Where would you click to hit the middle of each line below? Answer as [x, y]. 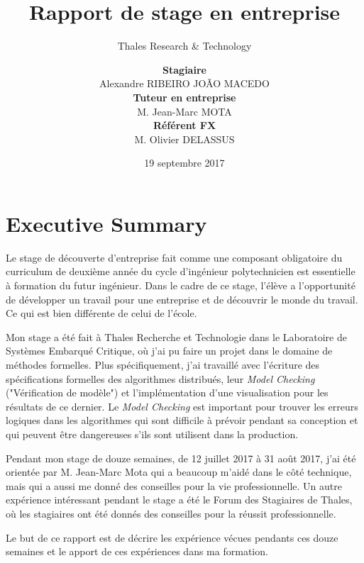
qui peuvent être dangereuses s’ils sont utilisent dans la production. [152, 434]
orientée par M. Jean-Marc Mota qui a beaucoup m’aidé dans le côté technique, [179, 472]
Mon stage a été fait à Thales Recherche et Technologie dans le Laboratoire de [176, 336]
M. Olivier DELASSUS [184, 139]
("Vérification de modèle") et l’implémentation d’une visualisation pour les [167, 392]
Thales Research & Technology [184, 46]
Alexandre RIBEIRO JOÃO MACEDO [184, 83]
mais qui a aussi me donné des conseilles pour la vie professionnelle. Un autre [174, 485]
